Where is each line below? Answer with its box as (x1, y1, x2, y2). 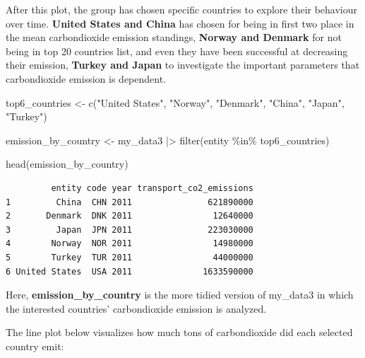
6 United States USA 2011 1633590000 (6, 266, 253, 277)
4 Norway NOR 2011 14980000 (6, 238, 253, 249)
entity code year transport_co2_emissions (51, 183, 253, 193)
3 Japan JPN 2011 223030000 (6, 224, 253, 235)
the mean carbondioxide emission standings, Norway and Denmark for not (6, 30, 342, 45)
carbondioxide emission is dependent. (6, 71, 167, 86)
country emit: (6, 338, 64, 353)
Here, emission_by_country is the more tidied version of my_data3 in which (6, 287, 354, 302)
